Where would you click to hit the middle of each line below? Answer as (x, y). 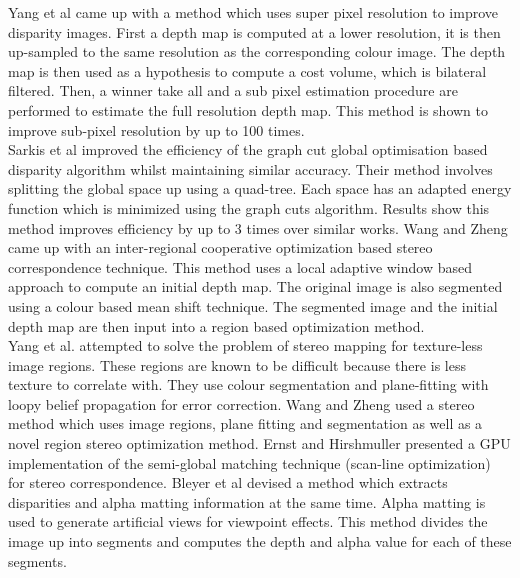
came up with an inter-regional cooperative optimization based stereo (220, 247)
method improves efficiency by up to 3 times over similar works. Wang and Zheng (258, 227)
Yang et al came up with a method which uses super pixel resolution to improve (253, 12)
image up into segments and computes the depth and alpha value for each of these (260, 541)
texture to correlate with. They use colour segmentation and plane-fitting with (248, 384)
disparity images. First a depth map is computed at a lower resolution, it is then (254, 31)
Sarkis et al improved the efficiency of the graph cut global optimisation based (248, 149)
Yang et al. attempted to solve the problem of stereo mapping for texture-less (245, 345)
